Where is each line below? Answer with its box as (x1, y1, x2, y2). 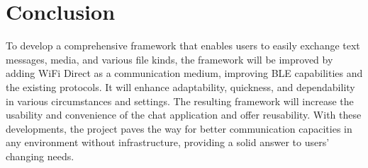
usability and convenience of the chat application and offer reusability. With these (6, 107, 362, 122)
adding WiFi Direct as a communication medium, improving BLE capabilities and (6, 66, 363, 80)
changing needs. (6, 148, 74, 163)
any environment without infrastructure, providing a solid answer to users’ (6, 135, 330, 150)
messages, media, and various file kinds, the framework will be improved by (6, 52, 333, 66)
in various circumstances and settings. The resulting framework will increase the (6, 93, 354, 108)
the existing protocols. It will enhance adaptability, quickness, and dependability (6, 79, 355, 94)
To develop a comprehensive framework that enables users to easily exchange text (6, 38, 360, 53)
